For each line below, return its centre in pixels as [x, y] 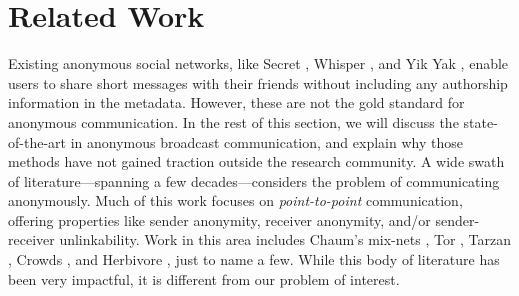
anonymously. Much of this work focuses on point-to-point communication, [235, 200]
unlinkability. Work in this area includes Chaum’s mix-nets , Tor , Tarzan [285, 239]
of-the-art [37, 141]
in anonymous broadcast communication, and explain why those [266, 141]
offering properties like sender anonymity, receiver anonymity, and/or [219, 219]
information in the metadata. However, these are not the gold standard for [236, 102]
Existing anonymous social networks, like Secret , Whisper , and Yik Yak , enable [258, 63]
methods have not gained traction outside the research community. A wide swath [256, 161]
